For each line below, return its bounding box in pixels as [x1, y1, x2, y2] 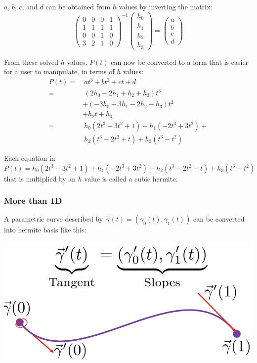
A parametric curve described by [4, 214, 103, 224]
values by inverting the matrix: [119, 1, 213, 11]
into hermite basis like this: [4, 225, 86, 235]
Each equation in [4, 152, 55, 163]
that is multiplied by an [4, 173, 76, 183]
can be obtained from [45, 1, 111, 11]
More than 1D [4, 194, 62, 207]
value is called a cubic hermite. [84, 173, 178, 183]
